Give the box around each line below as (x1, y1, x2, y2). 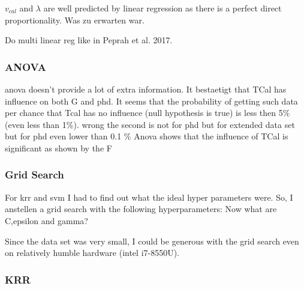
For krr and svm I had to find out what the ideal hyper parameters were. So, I (5, 190, 293, 203)
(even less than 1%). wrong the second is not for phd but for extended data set (5, 118, 295, 130)
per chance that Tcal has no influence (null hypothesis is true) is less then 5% (5, 106, 290, 119)
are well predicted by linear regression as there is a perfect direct (43, 2, 282, 14)
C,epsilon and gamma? (5, 214, 88, 227)
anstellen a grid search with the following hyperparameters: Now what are (5, 202, 277, 215)
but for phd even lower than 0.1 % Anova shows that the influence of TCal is (5, 130, 288, 142)
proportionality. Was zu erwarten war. (5, 13, 145, 26)
